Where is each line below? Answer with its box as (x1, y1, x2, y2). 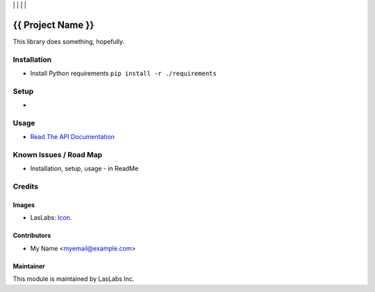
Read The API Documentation (30, 133, 115, 141)
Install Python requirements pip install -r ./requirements (30, 70, 217, 78)
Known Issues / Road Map (12, 150, 103, 160)
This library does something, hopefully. (12, 37, 125, 45)
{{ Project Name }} (12, 19, 94, 31)
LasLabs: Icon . (30, 213, 72, 222)
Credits (12, 181, 38, 191)
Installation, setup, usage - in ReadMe (30, 164, 139, 173)
